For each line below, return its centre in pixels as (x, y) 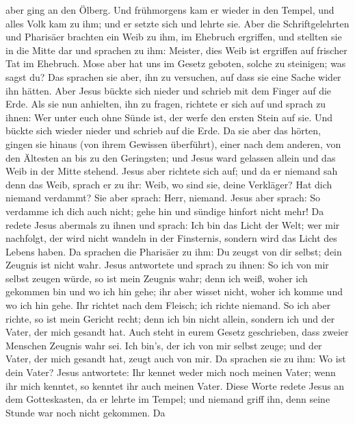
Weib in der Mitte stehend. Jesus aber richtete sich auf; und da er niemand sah (172, 171)
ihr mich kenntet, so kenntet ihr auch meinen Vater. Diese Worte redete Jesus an (175, 385)
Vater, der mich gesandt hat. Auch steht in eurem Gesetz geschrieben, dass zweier (177, 332)
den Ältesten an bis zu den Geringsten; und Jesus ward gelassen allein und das (171, 157)
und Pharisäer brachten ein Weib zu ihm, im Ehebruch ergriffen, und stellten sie (174, 37)
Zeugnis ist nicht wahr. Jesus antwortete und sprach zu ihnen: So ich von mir (167, 265)
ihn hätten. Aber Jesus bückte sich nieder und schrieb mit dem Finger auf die (169, 90)
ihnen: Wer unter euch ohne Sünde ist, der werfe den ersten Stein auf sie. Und (169, 117)
